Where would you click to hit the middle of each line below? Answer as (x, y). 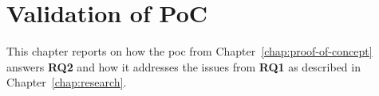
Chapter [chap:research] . (67, 82)
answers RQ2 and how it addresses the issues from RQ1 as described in (184, 66)
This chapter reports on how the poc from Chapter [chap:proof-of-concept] (189, 51)
